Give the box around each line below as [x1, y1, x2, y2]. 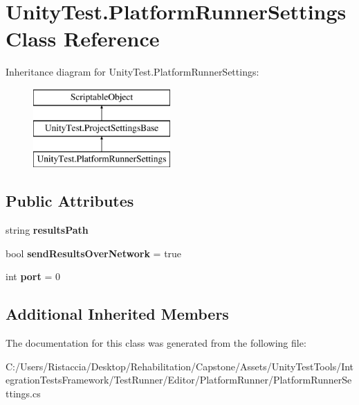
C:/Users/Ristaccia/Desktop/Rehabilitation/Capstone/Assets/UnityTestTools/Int [6, 359, 354, 373]
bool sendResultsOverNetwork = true [6, 245, 182, 260]
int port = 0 [6, 269, 60, 284]
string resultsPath [6, 223, 89, 237]
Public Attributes [6, 190, 134, 212]
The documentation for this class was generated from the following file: [6, 336, 306, 350]
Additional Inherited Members [6, 303, 229, 325]
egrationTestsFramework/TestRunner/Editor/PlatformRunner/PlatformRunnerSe [6, 372, 352, 387]
